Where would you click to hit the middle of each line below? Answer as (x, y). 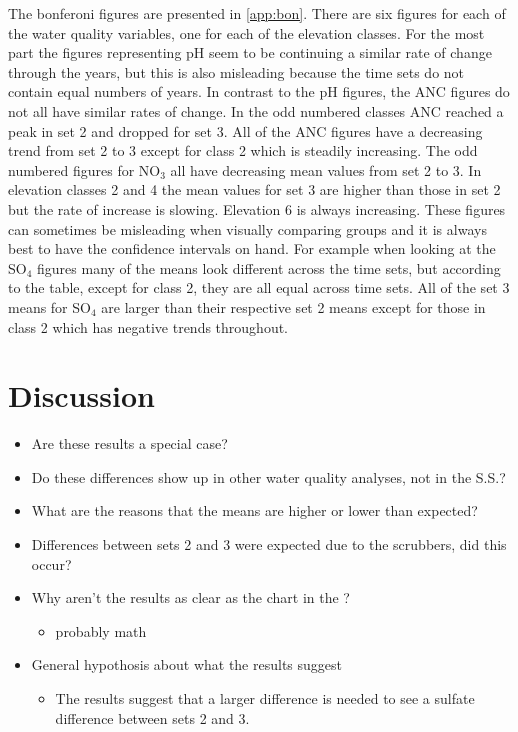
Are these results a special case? (129, 443)
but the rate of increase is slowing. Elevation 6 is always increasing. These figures (257, 208)
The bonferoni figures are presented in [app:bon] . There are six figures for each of (257, 13)
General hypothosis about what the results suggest (186, 664)
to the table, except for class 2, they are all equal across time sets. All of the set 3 (259, 287)
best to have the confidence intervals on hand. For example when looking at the (252, 248)
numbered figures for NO (84, 169)
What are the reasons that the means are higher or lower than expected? (254, 510)
